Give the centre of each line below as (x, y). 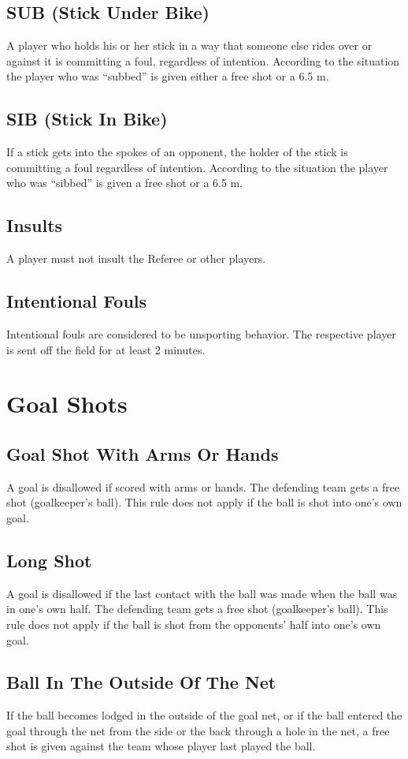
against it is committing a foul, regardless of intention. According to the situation (203, 60)
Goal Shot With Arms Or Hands (143, 453)
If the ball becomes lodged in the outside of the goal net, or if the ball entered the (204, 715)
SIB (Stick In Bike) (87, 119)
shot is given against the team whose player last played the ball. (161, 746)
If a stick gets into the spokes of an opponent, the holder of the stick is (177, 152)
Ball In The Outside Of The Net (141, 682)
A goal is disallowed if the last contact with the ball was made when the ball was (202, 593)
